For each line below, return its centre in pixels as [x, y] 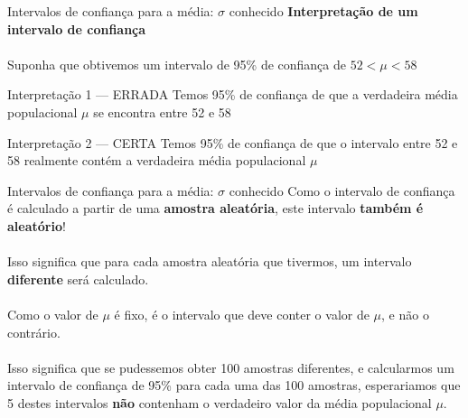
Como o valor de [53, 314]
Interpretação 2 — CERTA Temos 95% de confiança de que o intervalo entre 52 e [233, 142]
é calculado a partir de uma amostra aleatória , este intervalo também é [215, 208]
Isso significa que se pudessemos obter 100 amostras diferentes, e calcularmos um [231, 367]
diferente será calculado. [78, 279]
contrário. [34, 332]
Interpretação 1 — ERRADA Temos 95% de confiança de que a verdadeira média [233, 94]
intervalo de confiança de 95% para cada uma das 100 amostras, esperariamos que [234, 385]
